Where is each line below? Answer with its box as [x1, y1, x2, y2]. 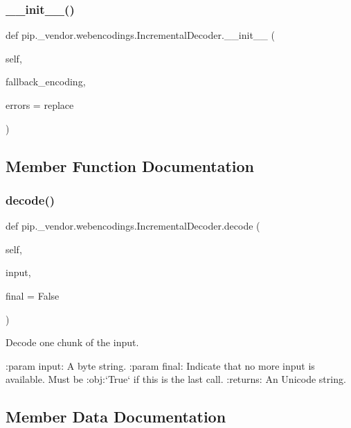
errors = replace [6, 98, 74, 112]
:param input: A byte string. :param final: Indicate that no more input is [6, 358, 315, 373]
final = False [6, 288, 60, 302]
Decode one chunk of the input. [6, 335, 139, 350]
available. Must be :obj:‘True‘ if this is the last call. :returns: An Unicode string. [6, 372, 346, 386]
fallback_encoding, [6, 74, 86, 89]
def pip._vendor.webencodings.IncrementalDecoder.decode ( [6, 219, 260, 233]
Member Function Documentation [6, 155, 255, 176]
